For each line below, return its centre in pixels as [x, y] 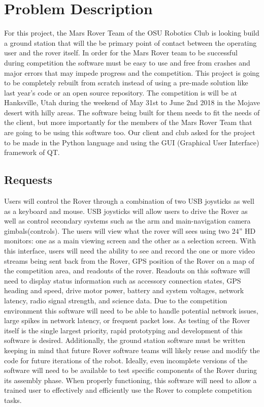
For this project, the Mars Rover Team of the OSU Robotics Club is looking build [132, 33]
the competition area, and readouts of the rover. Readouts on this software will [127, 271]
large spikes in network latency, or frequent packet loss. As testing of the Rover [127, 320]
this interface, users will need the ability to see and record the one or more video [130, 251]
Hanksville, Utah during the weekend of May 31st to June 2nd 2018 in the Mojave [132, 102]
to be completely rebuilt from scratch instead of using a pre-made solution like [126, 83]
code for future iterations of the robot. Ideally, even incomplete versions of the [126, 360]
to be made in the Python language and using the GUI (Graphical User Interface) [132, 142]
